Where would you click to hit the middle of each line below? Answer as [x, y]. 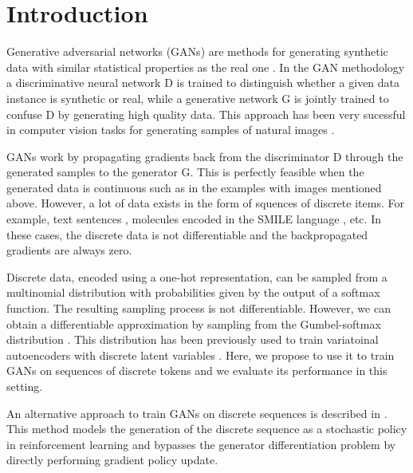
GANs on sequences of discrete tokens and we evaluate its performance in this [197, 371]
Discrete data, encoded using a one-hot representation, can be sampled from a [197, 276]
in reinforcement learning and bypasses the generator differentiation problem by [201, 444]
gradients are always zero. [69, 250]
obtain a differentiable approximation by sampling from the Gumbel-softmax [194, 323]
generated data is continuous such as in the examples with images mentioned [194, 187]
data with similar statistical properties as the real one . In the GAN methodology [206, 67]
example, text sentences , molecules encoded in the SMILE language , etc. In [194, 219]
